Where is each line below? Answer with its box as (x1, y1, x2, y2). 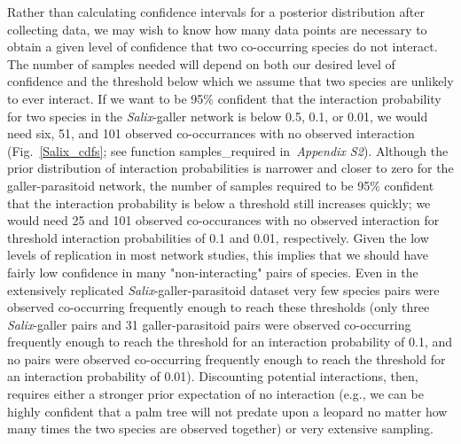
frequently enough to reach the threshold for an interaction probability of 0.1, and (7, 332, 453, 351)
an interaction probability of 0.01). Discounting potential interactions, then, (7, 367, 418, 386)
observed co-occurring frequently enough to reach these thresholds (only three (7, 298, 430, 316)
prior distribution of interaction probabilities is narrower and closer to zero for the (7, 159, 454, 177)
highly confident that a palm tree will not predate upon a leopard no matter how (7, 401, 448, 420)
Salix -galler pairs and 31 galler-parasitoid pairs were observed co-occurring (7, 315, 411, 333)
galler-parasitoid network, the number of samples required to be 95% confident (7, 175, 434, 194)
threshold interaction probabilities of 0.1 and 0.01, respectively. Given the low (7, 228, 429, 246)
